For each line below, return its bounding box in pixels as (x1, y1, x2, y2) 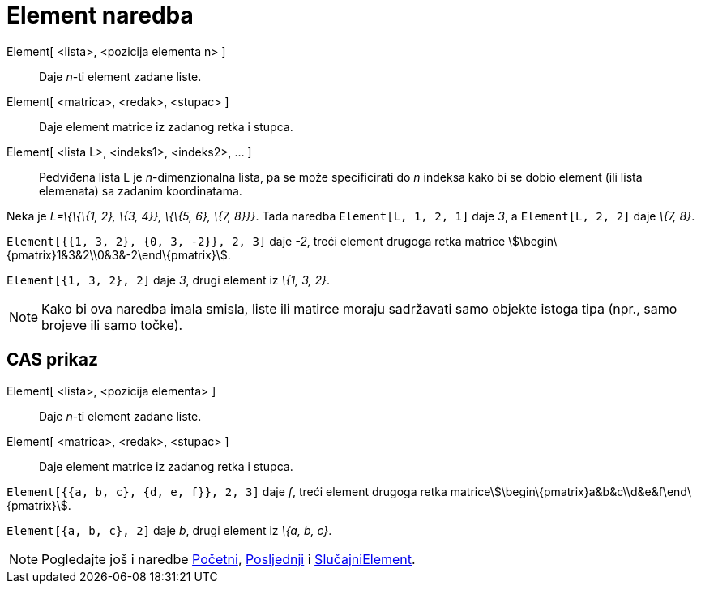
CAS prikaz (6, 349, 99, 370)
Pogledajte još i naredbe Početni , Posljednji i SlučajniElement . (41, 550, 416, 567)
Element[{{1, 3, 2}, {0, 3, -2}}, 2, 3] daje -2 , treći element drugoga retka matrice (6, 233, 506, 248)
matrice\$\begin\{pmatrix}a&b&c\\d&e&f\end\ (450, 484, 691, 498)
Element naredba (6, 2, 194, 29)
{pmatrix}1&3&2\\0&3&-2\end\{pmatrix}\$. (6, 247, 231, 262)
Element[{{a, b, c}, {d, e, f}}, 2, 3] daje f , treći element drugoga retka (6, 484, 447, 498)
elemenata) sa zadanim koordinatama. (39, 183, 242, 198)
